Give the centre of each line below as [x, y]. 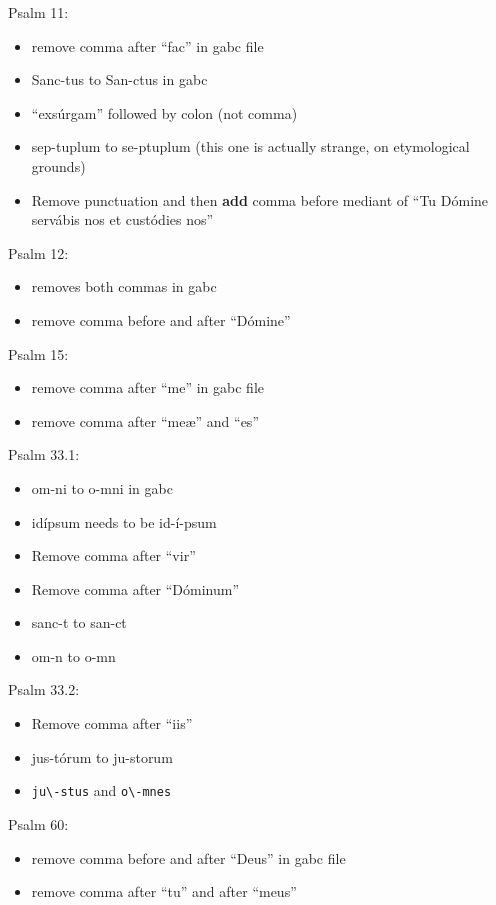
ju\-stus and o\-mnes [101, 790]
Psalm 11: [38, 12]
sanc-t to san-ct [79, 622]
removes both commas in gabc [124, 286]
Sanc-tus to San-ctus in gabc [119, 79]
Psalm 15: [38, 353]
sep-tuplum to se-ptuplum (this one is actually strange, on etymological [250, 146]
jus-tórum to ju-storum [102, 756]
